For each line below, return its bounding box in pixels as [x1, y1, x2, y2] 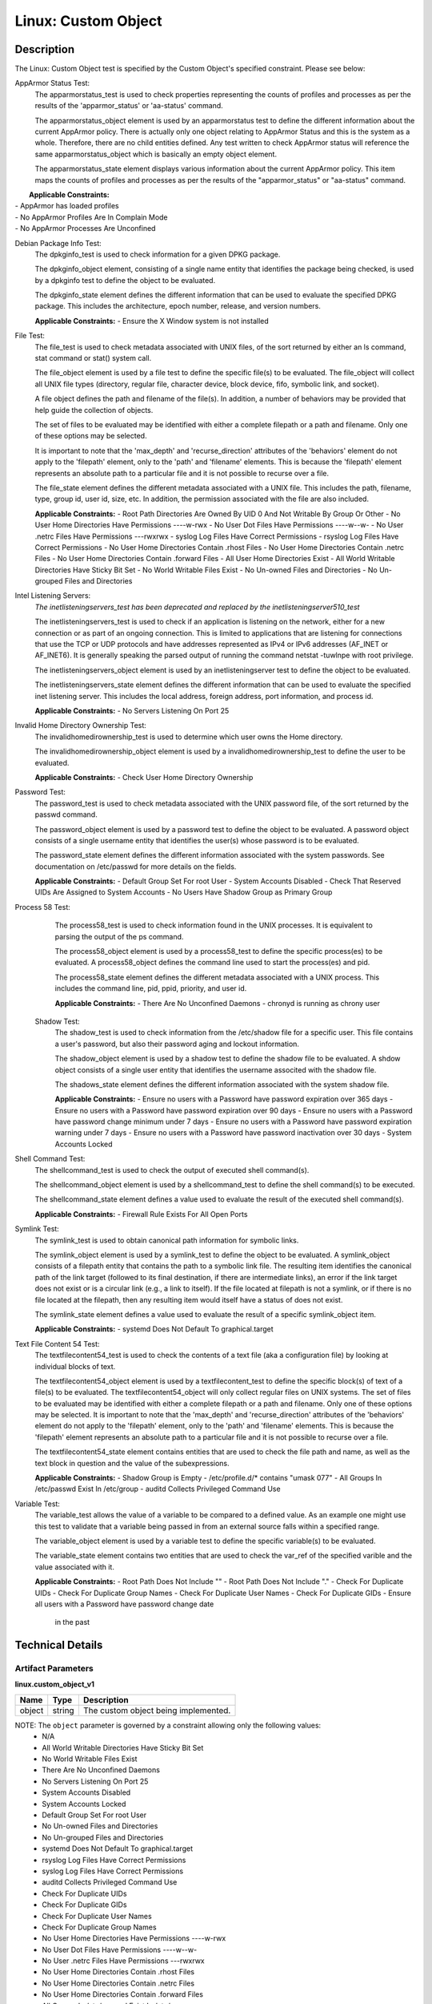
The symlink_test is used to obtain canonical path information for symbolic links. [34, 1235, 299, 1245]
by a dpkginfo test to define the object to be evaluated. [34, 275, 216, 285]
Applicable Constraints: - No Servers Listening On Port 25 [34, 705, 230, 715]
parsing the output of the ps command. [54, 931, 184, 941]
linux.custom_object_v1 [14, 1679, 95, 1689]
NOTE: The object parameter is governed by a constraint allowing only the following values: [14, 1720, 322, 1730]
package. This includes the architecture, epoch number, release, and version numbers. [34, 301, 322, 311]
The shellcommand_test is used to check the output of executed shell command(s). [34, 1165, 310, 1174]
